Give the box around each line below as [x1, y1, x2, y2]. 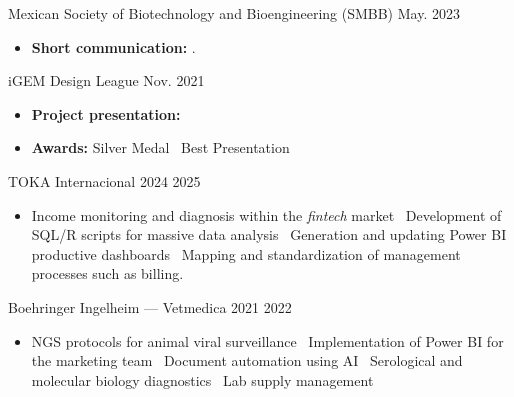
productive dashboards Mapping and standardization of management [31, 243, 461, 264]
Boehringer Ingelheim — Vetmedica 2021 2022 [8, 296, 292, 317]
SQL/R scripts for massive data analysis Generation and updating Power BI [31, 224, 507, 245]
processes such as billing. [31, 263, 184, 284]
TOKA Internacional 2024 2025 [8, 170, 201, 191]
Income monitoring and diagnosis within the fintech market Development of [31, 204, 502, 225]
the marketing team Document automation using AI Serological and [31, 350, 463, 371]
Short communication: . [31, 36, 196, 57]
